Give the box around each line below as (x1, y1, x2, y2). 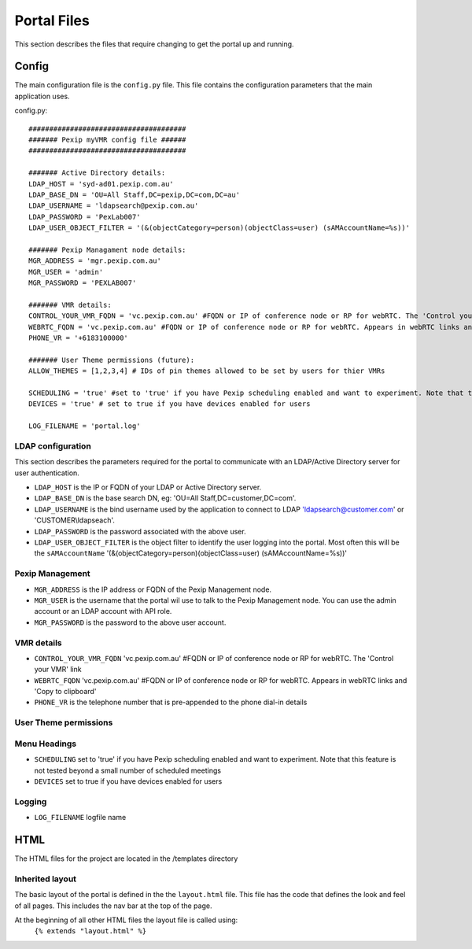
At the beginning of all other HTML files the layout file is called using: (14, 915, 238, 925)
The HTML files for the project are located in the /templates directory (14, 854, 238, 863)
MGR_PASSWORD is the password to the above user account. (34, 618, 227, 627)
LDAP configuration (14, 441, 92, 452)
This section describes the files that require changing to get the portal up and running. (14, 39, 294, 49)
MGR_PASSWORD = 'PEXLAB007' (28, 279, 137, 287)
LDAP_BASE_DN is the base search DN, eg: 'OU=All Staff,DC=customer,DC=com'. (34, 493, 297, 503)
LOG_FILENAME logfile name (34, 813, 127, 822)
